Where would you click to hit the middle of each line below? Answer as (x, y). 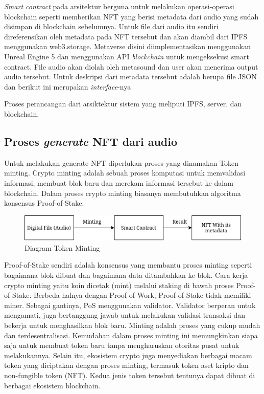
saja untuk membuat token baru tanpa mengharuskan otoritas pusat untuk (122, 345)
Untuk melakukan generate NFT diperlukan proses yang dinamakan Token (122, 162)
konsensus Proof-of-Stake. (44, 203)
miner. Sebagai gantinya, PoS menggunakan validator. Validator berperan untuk (130, 305)
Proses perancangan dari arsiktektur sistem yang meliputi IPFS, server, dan (123, 104)
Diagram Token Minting (62, 247)
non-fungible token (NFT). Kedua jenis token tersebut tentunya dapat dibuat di (130, 375)
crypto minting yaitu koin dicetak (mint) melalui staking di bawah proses (119, 285)
